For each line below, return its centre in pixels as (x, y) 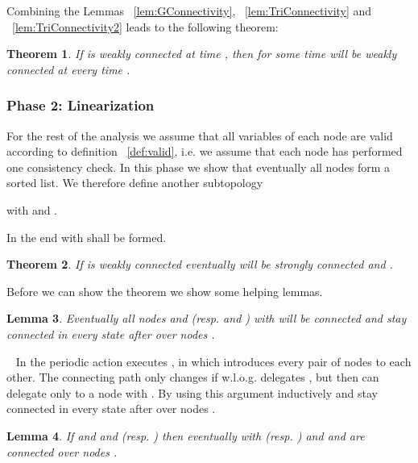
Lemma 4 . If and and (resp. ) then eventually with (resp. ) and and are (186, 435)
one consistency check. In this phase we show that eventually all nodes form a (199, 167)
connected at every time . (68, 69)
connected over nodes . (62, 451)
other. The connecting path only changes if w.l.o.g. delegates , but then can (193, 377)
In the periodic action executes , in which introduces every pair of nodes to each (213, 361)
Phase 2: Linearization (81, 105)
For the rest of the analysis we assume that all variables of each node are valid (200, 135)
